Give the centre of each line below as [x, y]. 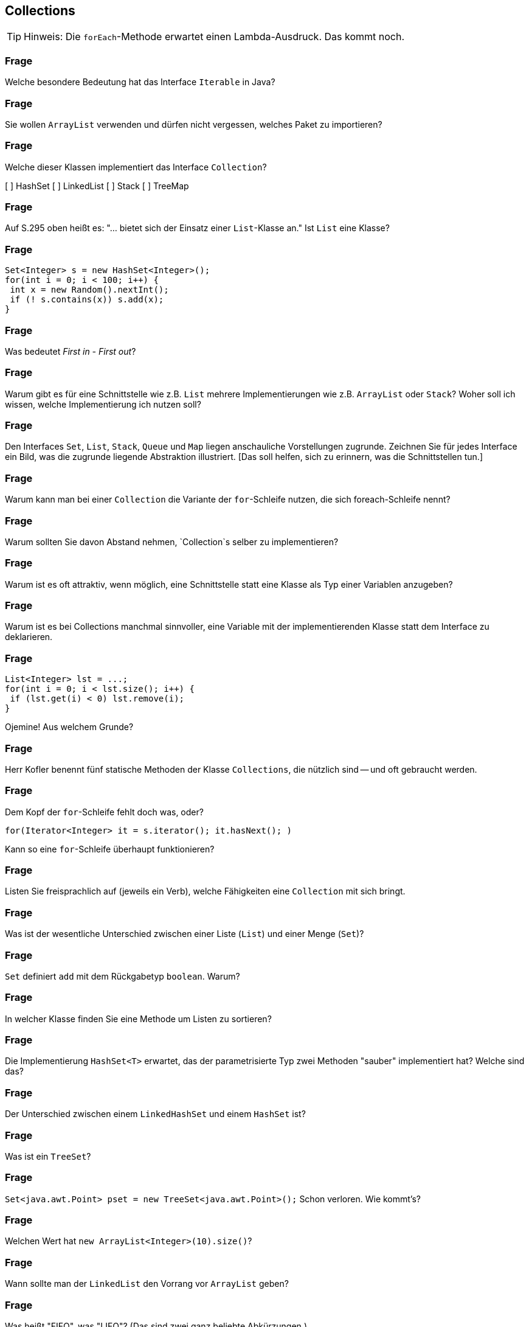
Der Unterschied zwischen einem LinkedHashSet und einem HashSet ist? [155, 1114]
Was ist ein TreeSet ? [48, 1156]
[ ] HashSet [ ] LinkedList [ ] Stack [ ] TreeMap [97, 186]
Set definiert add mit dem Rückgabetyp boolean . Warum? [123, 976]
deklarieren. [29, 637]
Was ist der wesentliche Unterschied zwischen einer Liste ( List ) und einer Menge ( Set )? [185, 934]
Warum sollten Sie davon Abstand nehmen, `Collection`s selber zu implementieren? [172, 542]
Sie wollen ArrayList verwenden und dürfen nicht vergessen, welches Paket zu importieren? [194, 124]
